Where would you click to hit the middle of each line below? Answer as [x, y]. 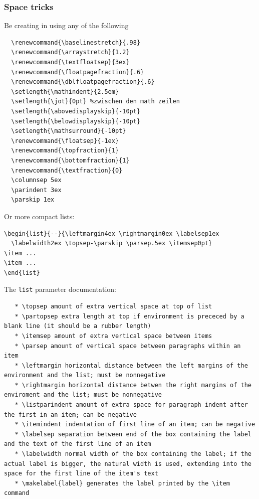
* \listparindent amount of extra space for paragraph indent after [131, 405]
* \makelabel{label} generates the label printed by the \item [122, 483]
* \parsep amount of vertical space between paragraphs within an [128, 346]
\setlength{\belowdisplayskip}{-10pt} [76, 121]
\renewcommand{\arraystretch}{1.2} [70, 52]
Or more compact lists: [39, 216]
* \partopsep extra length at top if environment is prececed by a [129, 316]
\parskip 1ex [33, 200]
